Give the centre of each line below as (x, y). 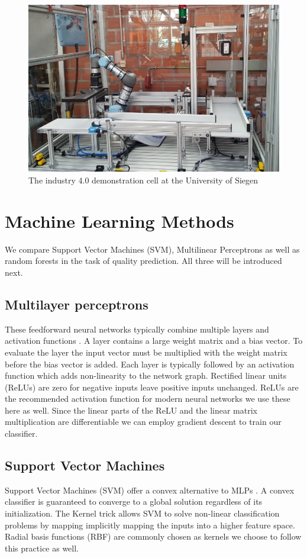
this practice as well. (42, 548)
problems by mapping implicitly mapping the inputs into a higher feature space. (150, 525)
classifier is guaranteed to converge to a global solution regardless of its (134, 501)
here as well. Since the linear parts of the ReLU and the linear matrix (131, 410)
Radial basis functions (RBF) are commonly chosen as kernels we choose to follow (153, 536)
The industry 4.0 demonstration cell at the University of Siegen (143, 180)
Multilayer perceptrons (77, 304)
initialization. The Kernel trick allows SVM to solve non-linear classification (142, 513)
